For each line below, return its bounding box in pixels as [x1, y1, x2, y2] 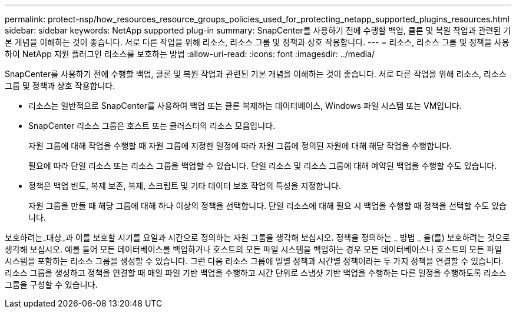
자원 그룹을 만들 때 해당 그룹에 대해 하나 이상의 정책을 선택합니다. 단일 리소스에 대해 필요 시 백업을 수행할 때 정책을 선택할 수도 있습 [28, 201, 507, 211]
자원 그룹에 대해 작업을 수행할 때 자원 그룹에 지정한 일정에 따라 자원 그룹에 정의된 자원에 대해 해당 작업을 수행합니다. [28, 141, 452, 151]
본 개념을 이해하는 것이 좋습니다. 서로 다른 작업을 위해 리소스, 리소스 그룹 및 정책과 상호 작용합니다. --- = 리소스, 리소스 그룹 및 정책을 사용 [5, 37, 510, 47]
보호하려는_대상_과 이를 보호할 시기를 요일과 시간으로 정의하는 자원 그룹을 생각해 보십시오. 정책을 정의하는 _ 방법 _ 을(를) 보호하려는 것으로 [5, 232, 510, 242]
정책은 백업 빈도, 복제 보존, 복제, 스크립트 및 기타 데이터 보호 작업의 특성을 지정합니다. [28, 181, 341, 191]
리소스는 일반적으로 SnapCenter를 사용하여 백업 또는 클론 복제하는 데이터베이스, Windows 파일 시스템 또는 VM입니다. [28, 101, 462, 111]
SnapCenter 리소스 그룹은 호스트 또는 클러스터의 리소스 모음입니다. [28, 121, 275, 131]
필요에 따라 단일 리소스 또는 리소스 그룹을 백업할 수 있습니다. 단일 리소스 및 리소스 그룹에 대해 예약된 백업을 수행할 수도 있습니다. [28, 161, 497, 171]
